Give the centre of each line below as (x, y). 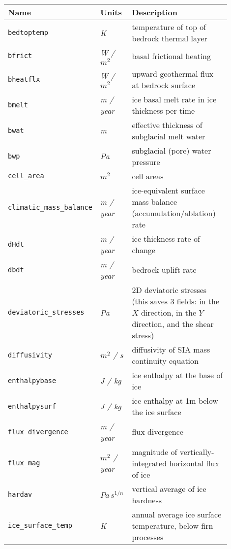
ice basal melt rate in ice (174, 99)
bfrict (20, 56)
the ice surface (157, 412)
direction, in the (169, 312)
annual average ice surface (177, 514)
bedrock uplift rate (164, 270)
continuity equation (165, 360)
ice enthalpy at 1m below (175, 400)
